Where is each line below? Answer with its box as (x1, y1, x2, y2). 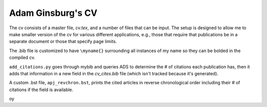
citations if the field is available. (9, 87, 74, 93)
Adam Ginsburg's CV (9, 7, 97, 18)
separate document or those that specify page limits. (9, 39, 117, 45)
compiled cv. (9, 54, 36, 60)
